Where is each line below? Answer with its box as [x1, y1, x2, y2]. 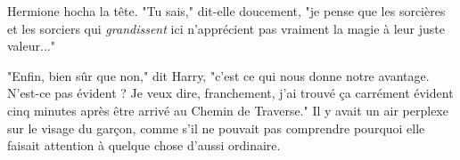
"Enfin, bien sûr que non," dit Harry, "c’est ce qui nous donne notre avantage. [7, 66, 430, 84]
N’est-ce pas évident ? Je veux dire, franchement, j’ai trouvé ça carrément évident [7, 84, 454, 102]
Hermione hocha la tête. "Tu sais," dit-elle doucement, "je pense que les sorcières [7, 2, 446, 20]
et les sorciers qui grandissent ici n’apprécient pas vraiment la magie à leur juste [7, 19, 446, 37]
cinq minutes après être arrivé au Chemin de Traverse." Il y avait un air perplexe [7, 100, 448, 119]
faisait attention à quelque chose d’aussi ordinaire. [7, 136, 281, 155]
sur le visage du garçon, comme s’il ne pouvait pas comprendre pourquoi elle [7, 118, 425, 137]
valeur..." [7, 36, 55, 55]
